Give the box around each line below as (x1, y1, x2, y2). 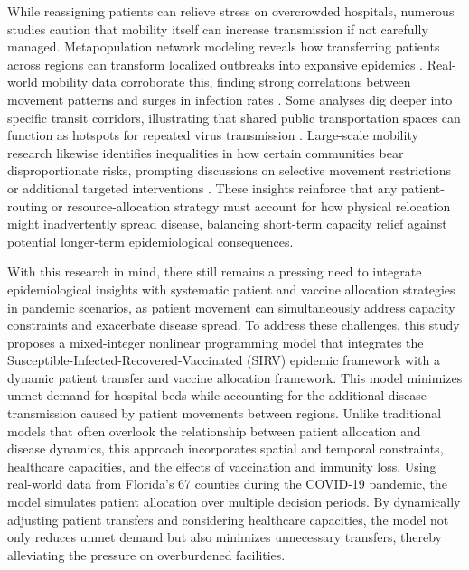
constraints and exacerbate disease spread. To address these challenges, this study (7, 315, 460, 334)
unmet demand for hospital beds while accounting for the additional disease (7, 386, 427, 405)
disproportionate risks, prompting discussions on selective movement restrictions (7, 161, 451, 180)
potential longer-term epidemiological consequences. (7, 231, 294, 250)
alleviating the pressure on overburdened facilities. (7, 545, 286, 564)
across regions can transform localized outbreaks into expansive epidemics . (7, 54, 423, 73)
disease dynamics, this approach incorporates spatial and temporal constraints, (7, 439, 444, 458)
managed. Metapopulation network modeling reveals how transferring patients (7, 37, 440, 56)
